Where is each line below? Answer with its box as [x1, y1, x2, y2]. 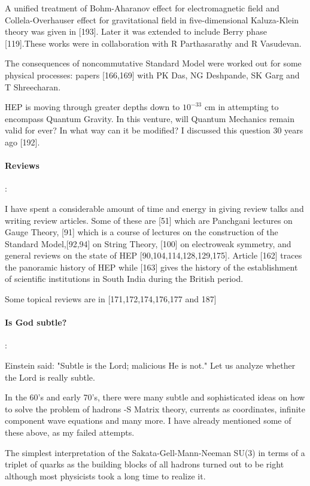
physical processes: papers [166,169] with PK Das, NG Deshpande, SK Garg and [5, 68, 300, 81]
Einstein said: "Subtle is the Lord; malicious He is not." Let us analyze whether [5, 359, 296, 372]
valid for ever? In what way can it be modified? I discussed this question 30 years [5, 124, 303, 136]
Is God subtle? [5, 316, 67, 329]
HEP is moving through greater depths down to [5, 101, 180, 113]
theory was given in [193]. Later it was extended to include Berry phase [5, 25, 267, 38]
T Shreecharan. [5, 80, 61, 93]
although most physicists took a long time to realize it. [5, 469, 206, 482]
